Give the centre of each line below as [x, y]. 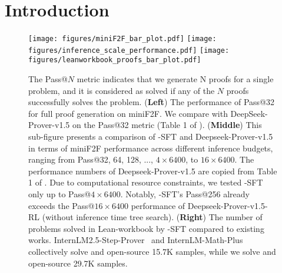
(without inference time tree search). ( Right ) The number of [152, 217]
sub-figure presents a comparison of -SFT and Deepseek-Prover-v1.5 [151, 136]
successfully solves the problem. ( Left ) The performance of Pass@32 [151, 102]
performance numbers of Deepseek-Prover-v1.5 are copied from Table [153, 171]
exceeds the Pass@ [62, 205]
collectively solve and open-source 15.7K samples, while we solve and [152, 251]
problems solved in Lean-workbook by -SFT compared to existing [146, 228]
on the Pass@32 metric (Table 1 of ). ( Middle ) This [167, 125]
